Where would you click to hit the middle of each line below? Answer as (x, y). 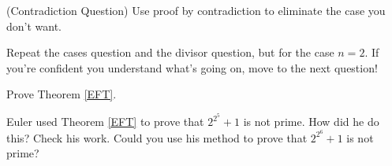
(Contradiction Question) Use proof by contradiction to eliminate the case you (196, 10)
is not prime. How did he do (311, 122)
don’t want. (34, 26)
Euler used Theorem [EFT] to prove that (105, 122)
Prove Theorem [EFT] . (62, 94)
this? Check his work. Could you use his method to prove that (157, 137)
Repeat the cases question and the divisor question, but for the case (170, 52)
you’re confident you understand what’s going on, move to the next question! (192, 67)
